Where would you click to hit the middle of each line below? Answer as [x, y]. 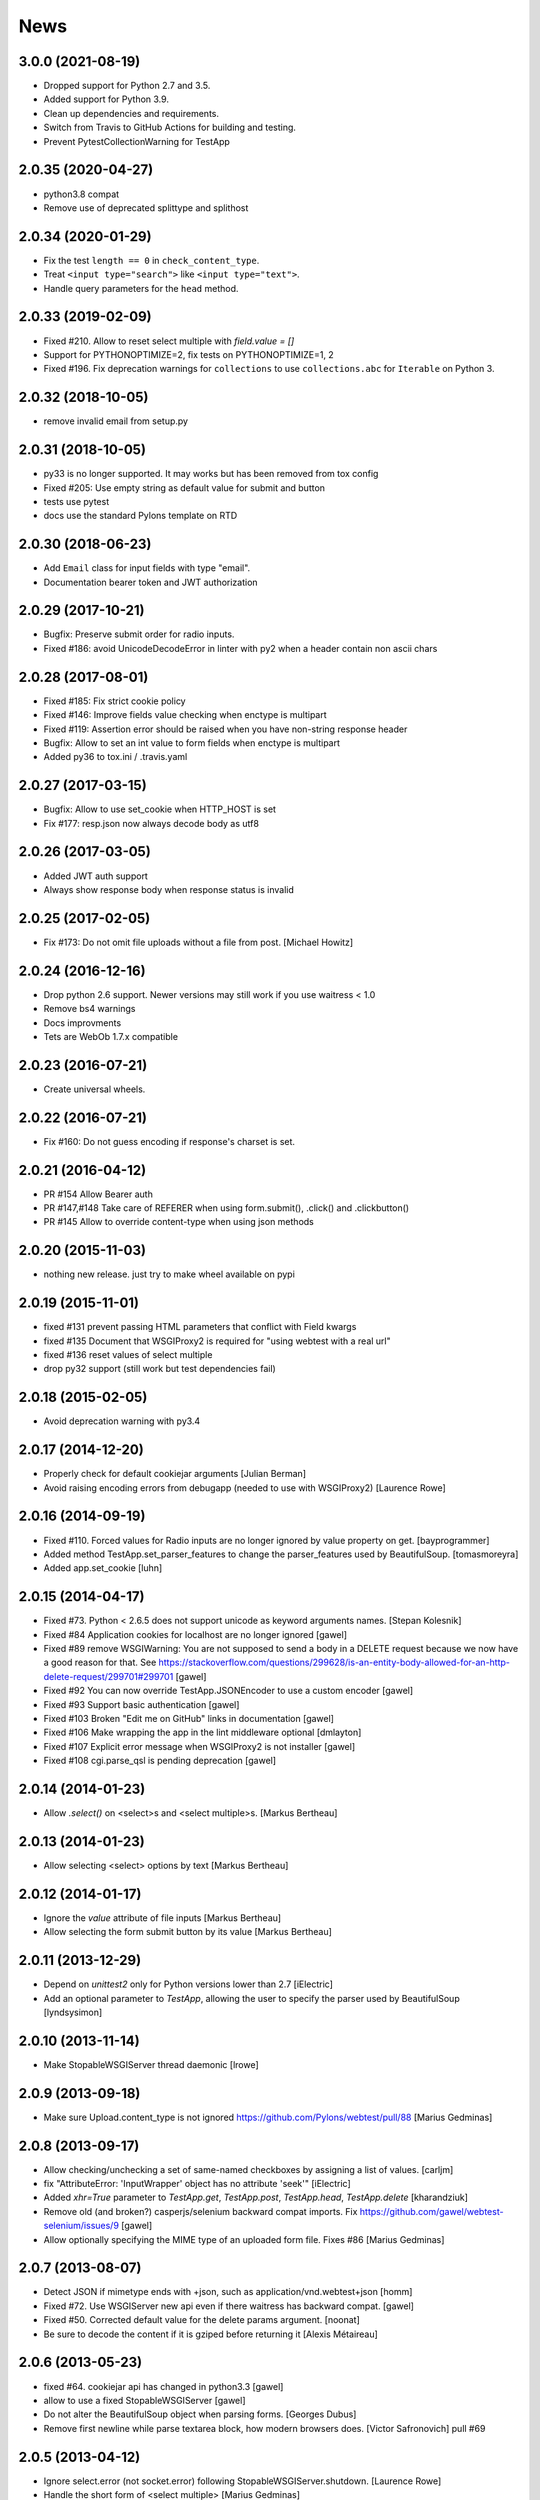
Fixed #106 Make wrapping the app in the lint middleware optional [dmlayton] [202, 1732]
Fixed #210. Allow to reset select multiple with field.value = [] [169, 341]
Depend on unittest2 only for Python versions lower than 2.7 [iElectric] [188, 1984]
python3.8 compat [81, 194]
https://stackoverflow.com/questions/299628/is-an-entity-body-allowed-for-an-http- [334, 1662]
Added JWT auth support [96, 876]
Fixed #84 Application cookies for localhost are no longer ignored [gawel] [195, 1634]
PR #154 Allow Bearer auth [98, 1194]
